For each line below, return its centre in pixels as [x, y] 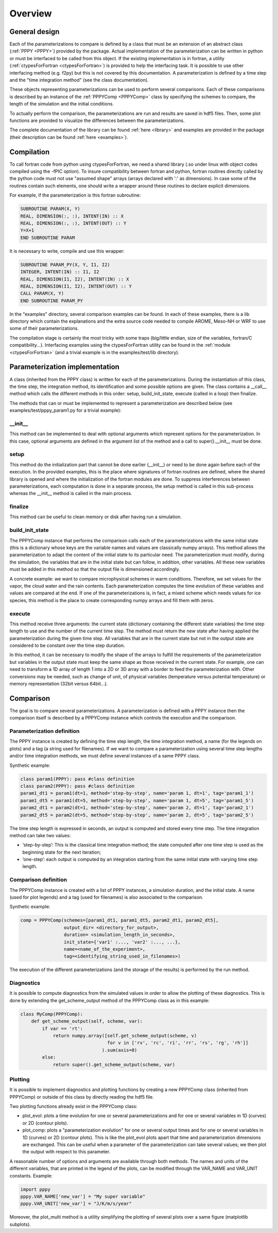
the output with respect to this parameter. [66, 1152]
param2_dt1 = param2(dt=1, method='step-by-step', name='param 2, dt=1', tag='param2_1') [137, 808]
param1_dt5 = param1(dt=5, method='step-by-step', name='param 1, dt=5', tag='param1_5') [137, 800]
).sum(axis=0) [119, 1050]
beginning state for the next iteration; [62, 852]
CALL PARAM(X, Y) [42, 294]
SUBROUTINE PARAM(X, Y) [50, 209]
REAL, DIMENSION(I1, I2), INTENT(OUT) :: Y [76, 286]
